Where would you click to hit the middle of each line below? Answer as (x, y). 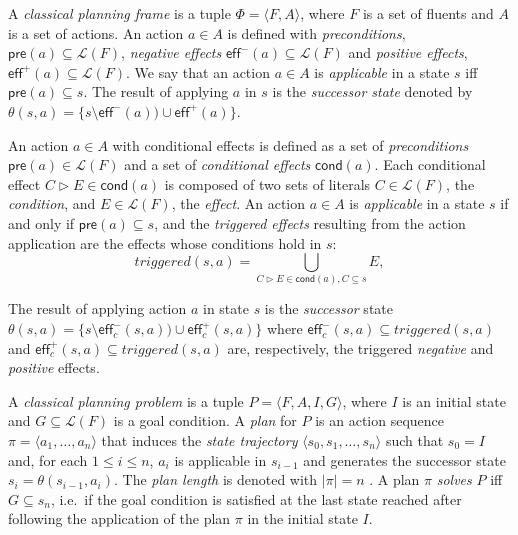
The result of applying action (97, 308)
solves (454, 479)
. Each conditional (430, 164)
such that (414, 440)
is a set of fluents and (428, 13)
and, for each (48, 459)
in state (225, 308)
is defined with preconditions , (316, 32)
